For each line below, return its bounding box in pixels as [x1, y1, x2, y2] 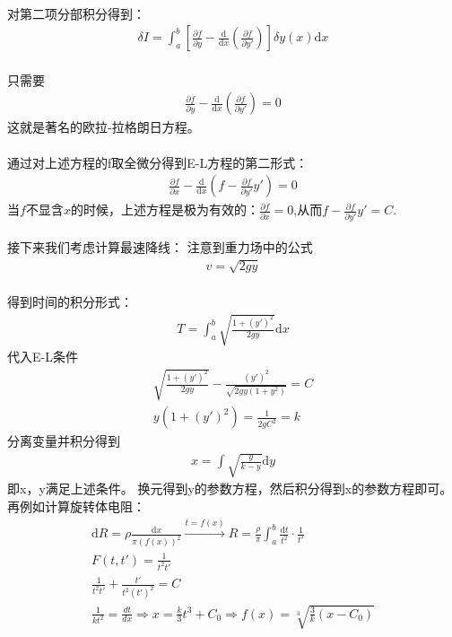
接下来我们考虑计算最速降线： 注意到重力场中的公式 [7, 238, 313, 257]
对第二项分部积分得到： [7, 4, 145, 22]
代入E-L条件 [7, 347, 78, 366]
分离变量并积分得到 [7, 432, 120, 450]
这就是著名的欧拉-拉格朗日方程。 [7, 118, 200, 136]
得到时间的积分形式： [7, 292, 133, 310]
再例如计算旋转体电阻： [7, 497, 145, 516]
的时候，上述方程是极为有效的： [70, 200, 259, 219]
